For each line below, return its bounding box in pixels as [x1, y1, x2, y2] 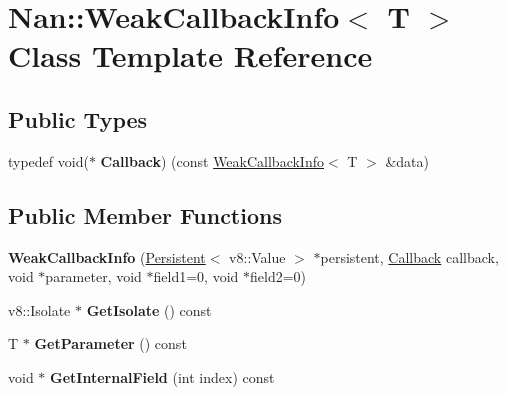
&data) [385, 150, 429, 171]
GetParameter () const [34, 333, 187, 354]
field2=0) [250, 266, 307, 287]
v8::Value [229, 246, 286, 267]
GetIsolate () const [86, 299, 212, 320]
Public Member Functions [8, 199, 282, 230]
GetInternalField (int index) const [50, 366, 275, 387]
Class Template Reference [8, 35, 373, 76]
